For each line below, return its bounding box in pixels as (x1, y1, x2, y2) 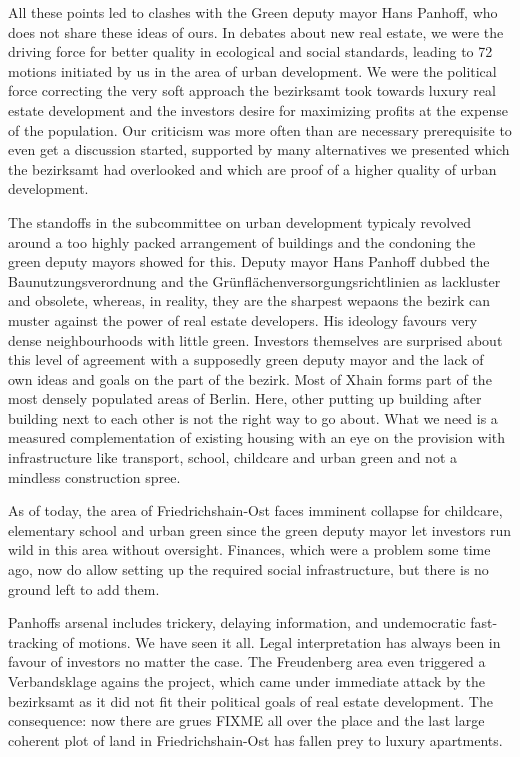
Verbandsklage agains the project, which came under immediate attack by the (8, 671, 486, 691)
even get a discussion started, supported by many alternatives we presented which (8, 139, 510, 160)
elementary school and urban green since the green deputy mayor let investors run (8, 519, 512, 540)
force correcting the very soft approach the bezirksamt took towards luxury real (8, 80, 496, 101)
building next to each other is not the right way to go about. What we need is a (8, 407, 498, 428)
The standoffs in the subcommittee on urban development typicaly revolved (8, 211, 472, 232)
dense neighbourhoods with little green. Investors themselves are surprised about (8, 329, 503, 350)
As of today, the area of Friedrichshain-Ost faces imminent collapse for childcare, (8, 500, 503, 521)
